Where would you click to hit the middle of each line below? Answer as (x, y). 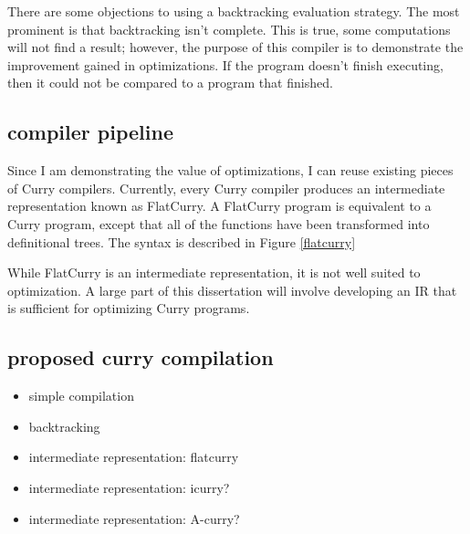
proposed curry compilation (141, 357)
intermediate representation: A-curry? (134, 518)
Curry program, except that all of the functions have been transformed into (219, 223)
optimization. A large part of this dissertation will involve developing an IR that (232, 290)
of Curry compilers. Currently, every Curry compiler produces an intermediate (226, 188)
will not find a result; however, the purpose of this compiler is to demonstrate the (235, 47)
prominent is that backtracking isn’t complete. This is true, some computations (229, 29)
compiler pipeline (90, 132)
